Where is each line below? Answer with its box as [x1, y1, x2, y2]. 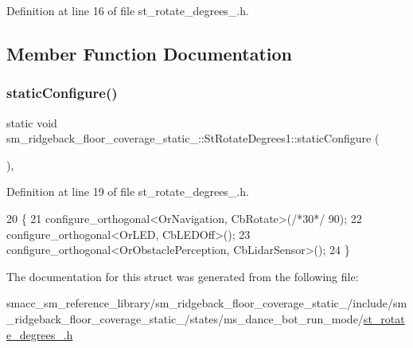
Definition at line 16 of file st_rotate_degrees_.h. [6, 2, 249, 18]
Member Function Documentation [6, 41, 293, 65]
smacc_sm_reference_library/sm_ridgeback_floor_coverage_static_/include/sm [6, 295, 407, 311]
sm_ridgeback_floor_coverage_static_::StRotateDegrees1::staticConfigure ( [6, 130, 380, 147]
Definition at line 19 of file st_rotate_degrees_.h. [6, 183, 249, 200]
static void [6, 114, 57, 131]
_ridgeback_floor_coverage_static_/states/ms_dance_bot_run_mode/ [6, 310, 364, 326]
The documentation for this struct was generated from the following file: [6, 268, 359, 284]
